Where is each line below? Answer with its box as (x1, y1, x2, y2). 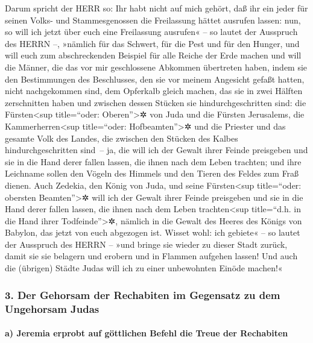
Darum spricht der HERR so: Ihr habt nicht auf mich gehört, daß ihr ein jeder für (5, 2, 308, 14)
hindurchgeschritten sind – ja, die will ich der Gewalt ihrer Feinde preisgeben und (5, 143, 308, 156)
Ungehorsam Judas (5, 301, 100, 316)
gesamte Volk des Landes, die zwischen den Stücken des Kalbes (5, 131, 238, 144)
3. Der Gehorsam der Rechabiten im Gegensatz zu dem (5, 287, 280, 302)
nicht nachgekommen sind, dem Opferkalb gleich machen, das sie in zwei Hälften (5, 84, 303, 97)
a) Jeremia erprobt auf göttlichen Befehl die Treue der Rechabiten (5, 327, 288, 339)
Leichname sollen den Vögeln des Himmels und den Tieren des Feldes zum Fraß (5, 167, 299, 180)
